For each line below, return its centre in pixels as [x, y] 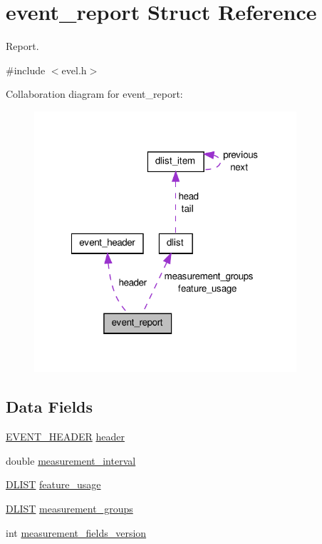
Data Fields [50, 407]
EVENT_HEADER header [65, 437]
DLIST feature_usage [53, 484]
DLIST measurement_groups [69, 508]
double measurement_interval [71, 460]
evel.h [74, 70]
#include [26, 70]
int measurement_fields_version [76, 532]
